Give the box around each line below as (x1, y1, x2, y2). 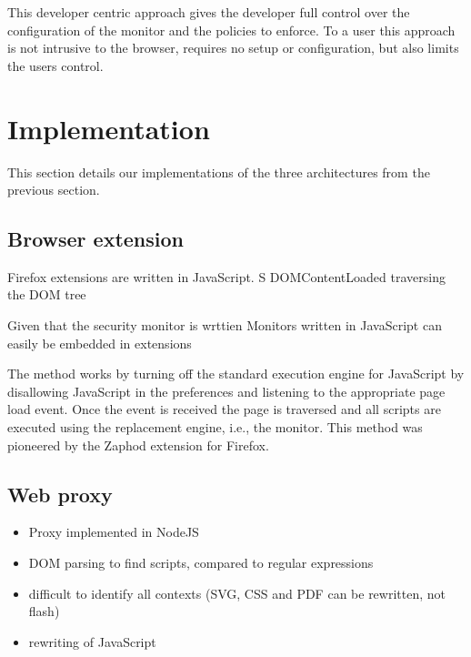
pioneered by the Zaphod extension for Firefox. (7, 435, 269, 454)
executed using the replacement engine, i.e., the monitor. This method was (7, 418, 423, 437)
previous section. (7, 180, 100, 199)
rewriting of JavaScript (28, 632, 156, 651)
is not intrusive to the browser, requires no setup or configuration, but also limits (7, 38, 459, 57)
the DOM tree (7, 285, 86, 304)
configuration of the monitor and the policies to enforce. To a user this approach (7, 20, 456, 39)
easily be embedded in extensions (7, 333, 192, 352)
